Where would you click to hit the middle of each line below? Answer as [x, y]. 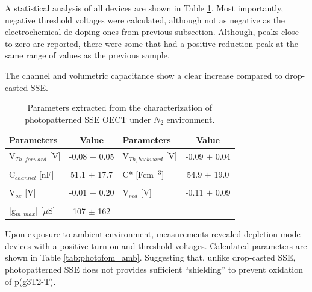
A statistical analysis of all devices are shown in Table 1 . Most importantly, [144, 8]
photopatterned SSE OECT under [88, 119]
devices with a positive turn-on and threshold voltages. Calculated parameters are [156, 245]
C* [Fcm [138, 174]
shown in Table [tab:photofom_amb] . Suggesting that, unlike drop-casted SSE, [150, 257]
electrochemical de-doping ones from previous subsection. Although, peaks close [152, 32]
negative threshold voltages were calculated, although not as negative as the [145, 20]
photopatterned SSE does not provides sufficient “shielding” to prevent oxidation [154, 269]
